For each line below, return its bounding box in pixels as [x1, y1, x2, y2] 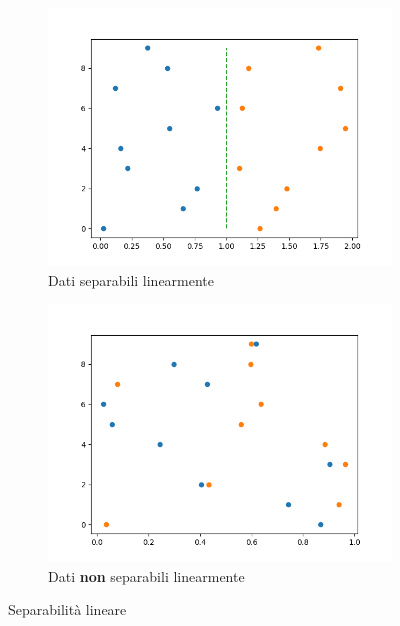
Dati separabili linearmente [48, 269, 215, 290]
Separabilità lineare [8, 599, 127, 620]
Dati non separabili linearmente [48, 565, 245, 586]
